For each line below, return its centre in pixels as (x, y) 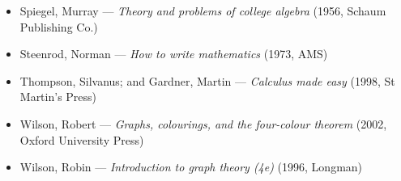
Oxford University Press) (82, 139)
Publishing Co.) (59, 26)
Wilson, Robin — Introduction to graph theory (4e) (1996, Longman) (191, 167)
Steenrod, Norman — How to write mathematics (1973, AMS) (174, 54)
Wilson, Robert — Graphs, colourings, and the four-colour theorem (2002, (203, 123)
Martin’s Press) (58, 97)
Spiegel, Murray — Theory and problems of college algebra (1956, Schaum (203, 11)
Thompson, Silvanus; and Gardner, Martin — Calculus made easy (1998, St (207, 80)
